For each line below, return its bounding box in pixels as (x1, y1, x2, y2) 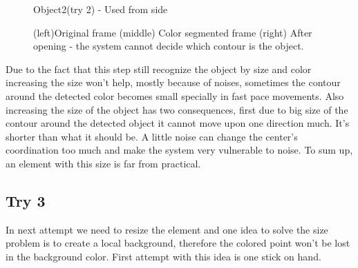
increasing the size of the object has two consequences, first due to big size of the (6, 102, 348, 116)
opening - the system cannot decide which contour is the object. (33, 39, 304, 53)
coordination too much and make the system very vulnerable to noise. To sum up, (6, 143, 353, 157)
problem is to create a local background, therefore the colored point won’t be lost (6, 236, 350, 250)
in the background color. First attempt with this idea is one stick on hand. (6, 249, 321, 263)
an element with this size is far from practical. (6, 156, 201, 170)
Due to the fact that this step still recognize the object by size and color (6, 61, 312, 76)
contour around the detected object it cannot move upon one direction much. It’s (6, 116, 350, 130)
